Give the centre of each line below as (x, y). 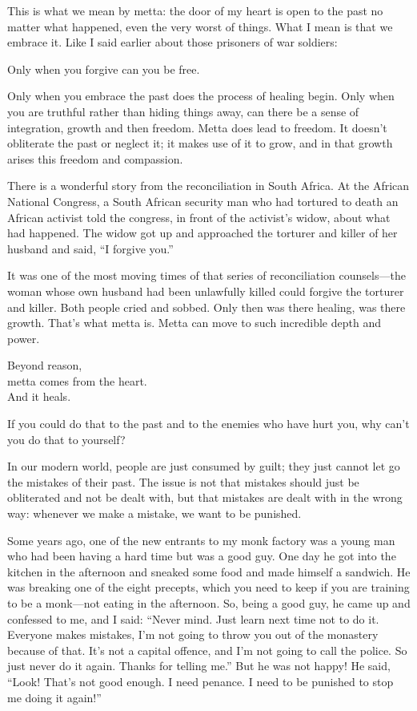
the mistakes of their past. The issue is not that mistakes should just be (183, 481)
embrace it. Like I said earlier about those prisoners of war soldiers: (172, 42)
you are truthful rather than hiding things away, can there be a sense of (183, 111)
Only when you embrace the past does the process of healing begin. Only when (201, 96)
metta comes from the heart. (77, 380)
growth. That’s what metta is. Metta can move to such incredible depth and (194, 323)
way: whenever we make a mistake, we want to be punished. (154, 513)
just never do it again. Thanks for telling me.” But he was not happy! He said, (199, 666)
